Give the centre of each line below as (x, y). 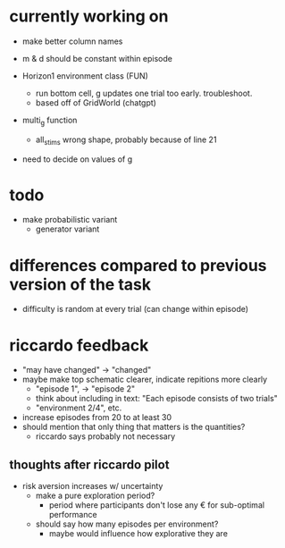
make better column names (72, 41)
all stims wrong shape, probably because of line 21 (126, 140)
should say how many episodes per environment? (127, 524)
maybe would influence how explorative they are (138, 534)
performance (73, 515)
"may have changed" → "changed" (87, 370)
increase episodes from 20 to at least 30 (97, 417)
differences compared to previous (138, 265)
